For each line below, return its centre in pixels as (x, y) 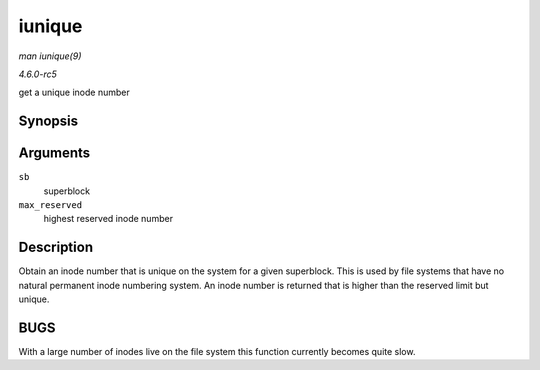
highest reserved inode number (108, 219)
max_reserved (50, 205)
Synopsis (48, 121)
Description (56, 247)
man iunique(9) (50, 56)
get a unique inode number (74, 92)
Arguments (54, 153)
